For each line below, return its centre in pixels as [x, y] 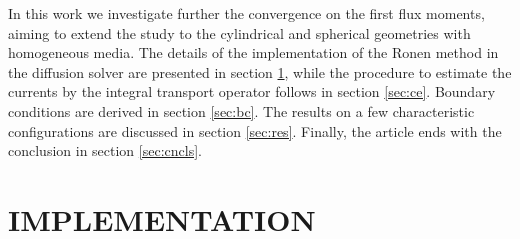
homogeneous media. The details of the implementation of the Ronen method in [253, 52]
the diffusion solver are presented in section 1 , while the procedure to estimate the [260, 71]
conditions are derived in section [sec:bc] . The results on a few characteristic [241, 110]
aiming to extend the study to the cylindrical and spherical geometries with [239, 32]
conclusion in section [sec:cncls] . [105, 150]
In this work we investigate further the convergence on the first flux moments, [246, 13]
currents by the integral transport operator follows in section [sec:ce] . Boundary [252, 91]
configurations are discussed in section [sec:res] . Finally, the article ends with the [255, 130]
